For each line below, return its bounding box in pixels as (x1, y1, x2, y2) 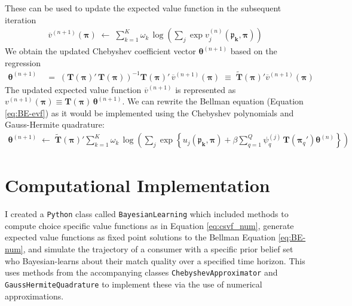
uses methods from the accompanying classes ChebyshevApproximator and (5, 266, 278, 279)
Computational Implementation (5, 173, 270, 197)
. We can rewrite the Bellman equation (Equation (122, 95, 304, 107)
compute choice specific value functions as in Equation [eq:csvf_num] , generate (5, 219, 294, 231)
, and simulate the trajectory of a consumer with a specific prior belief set (23, 243, 293, 255)
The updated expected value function (5, 83, 142, 95)
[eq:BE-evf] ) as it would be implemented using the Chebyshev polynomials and (5, 106, 294, 119)
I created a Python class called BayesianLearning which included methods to (5, 208, 289, 220)
